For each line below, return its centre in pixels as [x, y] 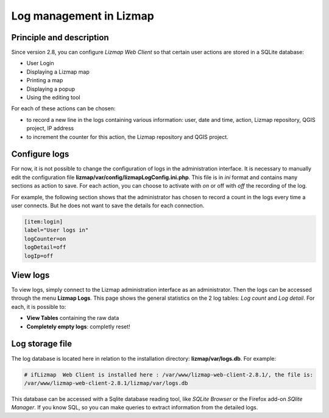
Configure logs [40, 154]
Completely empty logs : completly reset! [78, 327]
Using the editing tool [53, 97]
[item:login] [44, 222]
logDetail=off [45, 247]
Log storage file [42, 344]
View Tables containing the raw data [73, 318]
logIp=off [39, 256]
